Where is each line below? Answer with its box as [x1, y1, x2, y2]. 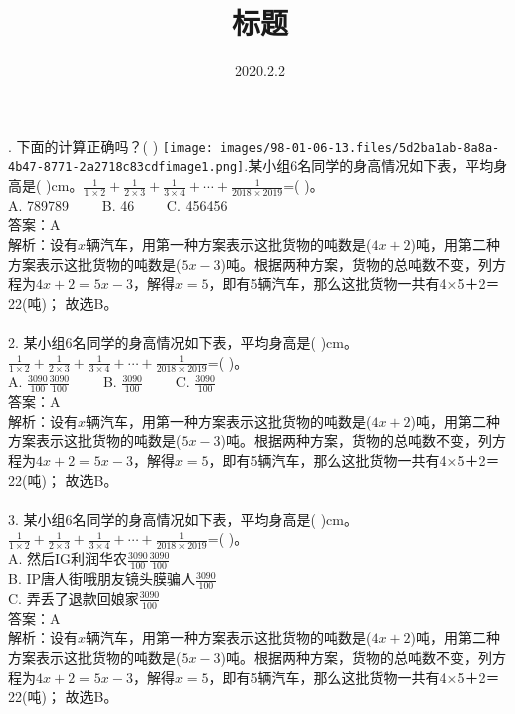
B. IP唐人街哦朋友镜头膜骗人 [8, 568, 196, 589]
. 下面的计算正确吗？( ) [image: [8, 135, 213, 156]
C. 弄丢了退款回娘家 [8, 587, 139, 608]
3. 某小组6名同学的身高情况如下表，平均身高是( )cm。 [8, 508, 358, 529]
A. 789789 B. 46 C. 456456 [8, 194, 228, 215]
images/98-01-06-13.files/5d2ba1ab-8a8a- [220, 140, 500, 155]
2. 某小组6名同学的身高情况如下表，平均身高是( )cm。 [8, 332, 358, 353]
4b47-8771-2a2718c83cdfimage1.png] [8, 160, 245, 175]
